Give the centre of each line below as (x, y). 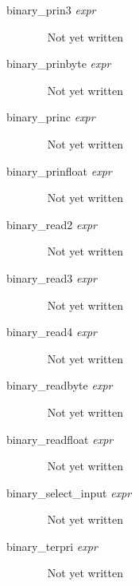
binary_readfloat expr (60, 439)
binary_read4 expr (52, 332)
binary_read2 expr (52, 224)
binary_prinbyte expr (59, 63)
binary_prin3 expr (51, 10)
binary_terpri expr (52, 546)
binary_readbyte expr (60, 385)
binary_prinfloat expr (59, 170)
